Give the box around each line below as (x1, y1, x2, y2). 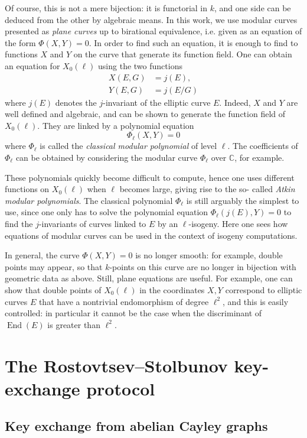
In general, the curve (5, 249, 80, 261)
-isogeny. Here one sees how (188, 217, 288, 229)
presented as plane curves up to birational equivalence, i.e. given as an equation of (5, 25, 302, 37)
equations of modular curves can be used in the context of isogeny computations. (5, 229, 298, 241)
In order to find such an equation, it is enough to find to (94, 36, 298, 48)
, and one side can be (214, 2, 291, 14)
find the (5, 217, 33, 229)
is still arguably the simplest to (186, 194, 299, 206)
